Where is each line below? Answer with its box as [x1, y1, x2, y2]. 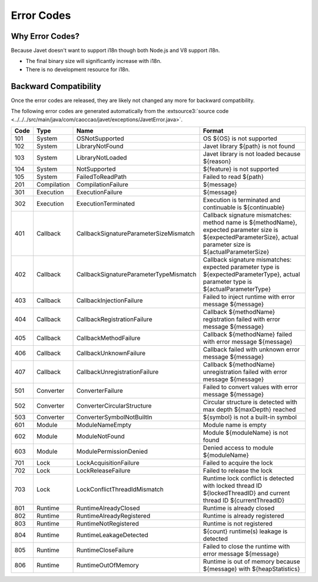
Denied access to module [203, 444, 274, 452]
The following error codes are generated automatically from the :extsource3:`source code [11, 108, 229, 115]
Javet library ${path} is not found [203, 142, 296, 150]
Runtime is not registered [203, 519, 273, 527]
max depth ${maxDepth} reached [203, 405, 296, 414]
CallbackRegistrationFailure [76, 315, 153, 323]
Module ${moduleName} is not [203, 428, 289, 436]
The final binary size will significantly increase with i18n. [25, 58, 162, 65]
